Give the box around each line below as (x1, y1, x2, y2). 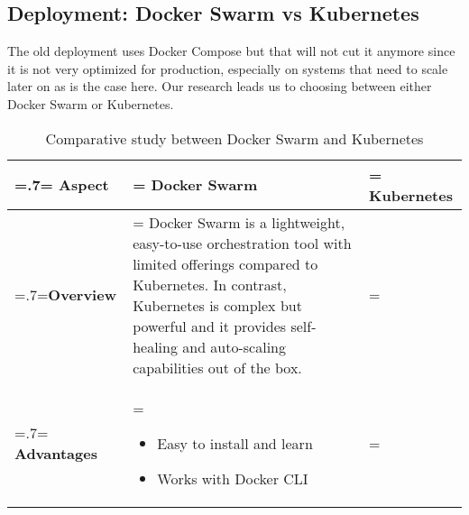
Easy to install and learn (157, 432, 313, 454)
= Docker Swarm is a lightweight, (133, 211, 345, 233)
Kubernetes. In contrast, (133, 273, 287, 295)
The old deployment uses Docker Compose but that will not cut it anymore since (7, 41, 455, 60)
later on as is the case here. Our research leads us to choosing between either (7, 77, 432, 96)
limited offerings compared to (133, 253, 318, 274)
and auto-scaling (182, 336, 287, 357)
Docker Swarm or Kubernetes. (7, 94, 174, 113)
